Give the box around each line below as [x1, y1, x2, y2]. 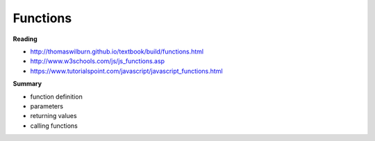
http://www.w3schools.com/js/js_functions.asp [30, 57, 165, 65]
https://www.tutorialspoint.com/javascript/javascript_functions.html [30, 67, 223, 75]
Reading [12, 35, 37, 43]
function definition [30, 92, 83, 101]
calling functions [30, 122, 78, 130]
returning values [30, 112, 77, 120]
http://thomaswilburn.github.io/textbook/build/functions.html [30, 47, 204, 56]
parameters [30, 101, 64, 110]
